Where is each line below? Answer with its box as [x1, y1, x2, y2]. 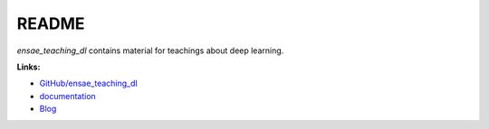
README [16, 14, 85, 33]
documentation [39, 90, 97, 101]
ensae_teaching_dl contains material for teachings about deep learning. [16, 45, 284, 56]
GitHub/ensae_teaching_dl [39, 78, 138, 89]
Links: [16, 61, 41, 72]
